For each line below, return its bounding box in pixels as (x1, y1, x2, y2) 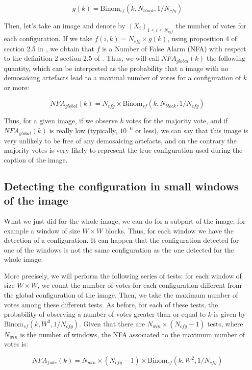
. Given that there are (79, 318, 145, 328)
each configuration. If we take (4, 33, 93, 44)
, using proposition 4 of (167, 33, 237, 44)
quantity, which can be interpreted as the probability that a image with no (4, 63, 228, 73)
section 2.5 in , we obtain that (4, 43, 95, 53)
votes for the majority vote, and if (126, 116, 228, 126)
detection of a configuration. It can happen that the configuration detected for (4, 235, 239, 245)
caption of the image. (4, 154, 68, 164)
